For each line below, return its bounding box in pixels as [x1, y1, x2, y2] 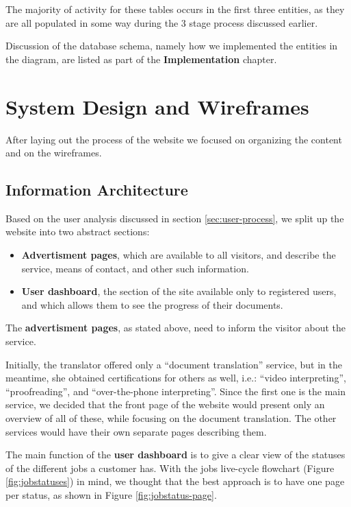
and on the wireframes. [5, 145, 102, 160]
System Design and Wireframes [5, 92, 309, 120]
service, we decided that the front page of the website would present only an [5, 397, 325, 412]
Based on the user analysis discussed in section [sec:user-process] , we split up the [5, 211, 344, 225]
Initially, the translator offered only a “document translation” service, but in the [5, 357, 343, 371]
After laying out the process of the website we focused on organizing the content [5, 132, 342, 146]
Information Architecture [5, 179, 188, 200]
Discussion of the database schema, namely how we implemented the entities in [5, 38, 338, 53]
